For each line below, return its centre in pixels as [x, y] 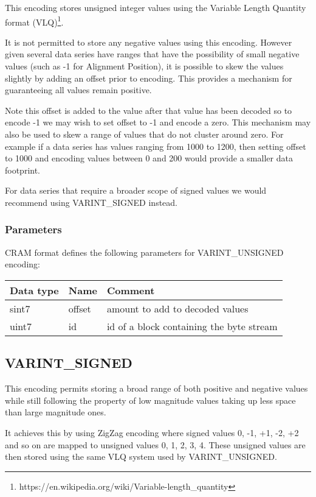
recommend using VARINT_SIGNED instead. [91, 202]
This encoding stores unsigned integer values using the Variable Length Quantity [156, 7]
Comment [131, 290]
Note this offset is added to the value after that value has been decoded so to [149, 110]
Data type [34, 290]
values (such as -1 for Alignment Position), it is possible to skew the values [144, 66]
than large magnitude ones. [56, 412]
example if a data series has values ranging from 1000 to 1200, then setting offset [156, 146]
